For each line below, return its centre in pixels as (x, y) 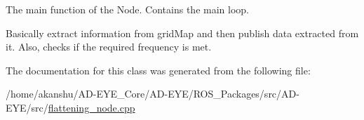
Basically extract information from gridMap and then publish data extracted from (182, 33)
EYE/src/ (27, 107)
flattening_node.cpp (92, 107)
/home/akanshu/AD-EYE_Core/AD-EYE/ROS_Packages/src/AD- (153, 94)
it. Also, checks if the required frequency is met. (109, 47)
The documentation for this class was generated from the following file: (158, 70)
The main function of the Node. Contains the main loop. (127, 9)
